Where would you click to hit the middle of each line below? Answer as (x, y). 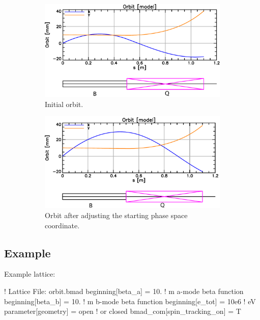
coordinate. (62, 225)
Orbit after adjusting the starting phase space (116, 215)
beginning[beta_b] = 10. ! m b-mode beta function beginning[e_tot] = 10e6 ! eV (130, 301)
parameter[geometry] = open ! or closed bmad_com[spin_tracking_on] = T (123, 311)
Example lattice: (30, 274)
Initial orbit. (64, 104)
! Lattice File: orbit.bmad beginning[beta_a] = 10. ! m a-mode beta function (124, 291)
